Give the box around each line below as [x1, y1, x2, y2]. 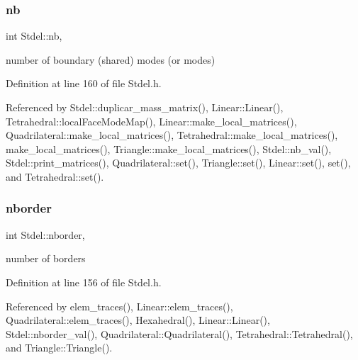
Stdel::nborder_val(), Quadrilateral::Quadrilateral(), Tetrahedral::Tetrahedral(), [6, 326, 353, 341]
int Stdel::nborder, [6, 227, 85, 242]
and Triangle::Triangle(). [6, 340, 113, 355]
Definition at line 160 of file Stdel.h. [6, 76, 162, 91]
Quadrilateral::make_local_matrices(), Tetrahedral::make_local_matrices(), [6, 128, 338, 142]
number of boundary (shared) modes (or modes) [6, 52, 216, 67]
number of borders [6, 251, 86, 266]
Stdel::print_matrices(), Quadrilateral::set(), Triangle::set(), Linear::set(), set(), [6, 155, 351, 170]
